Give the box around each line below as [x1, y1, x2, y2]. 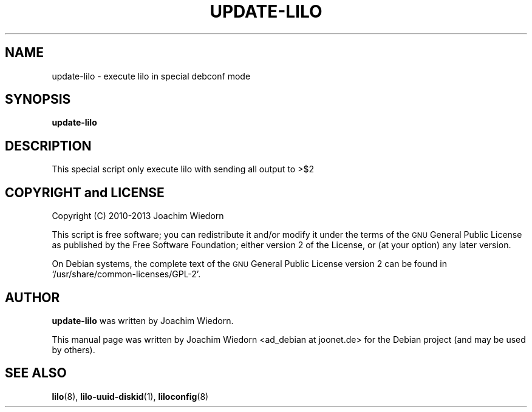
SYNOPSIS [5, 92, 71, 107]
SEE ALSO [5, 365, 67, 381]
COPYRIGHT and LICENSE [5, 184, 165, 200]
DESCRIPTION [5, 138, 92, 154]
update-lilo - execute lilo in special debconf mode [52, 70, 251, 81]
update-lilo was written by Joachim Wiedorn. [52, 315, 234, 326]
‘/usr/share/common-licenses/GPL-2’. [52, 269, 201, 280]
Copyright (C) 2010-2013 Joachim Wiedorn [52, 211, 224, 221]
